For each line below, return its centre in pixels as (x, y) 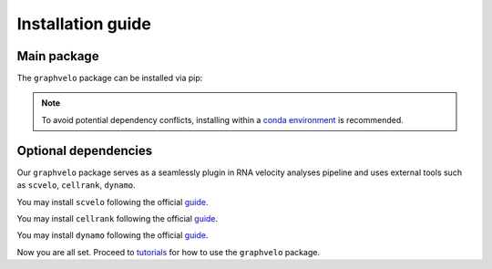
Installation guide (84, 24)
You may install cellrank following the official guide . (118, 218)
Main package (58, 56)
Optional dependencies (85, 150)
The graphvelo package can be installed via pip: (110, 78)
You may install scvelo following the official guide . (113, 202)
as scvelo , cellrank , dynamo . (76, 185)
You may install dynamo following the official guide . (113, 235)
